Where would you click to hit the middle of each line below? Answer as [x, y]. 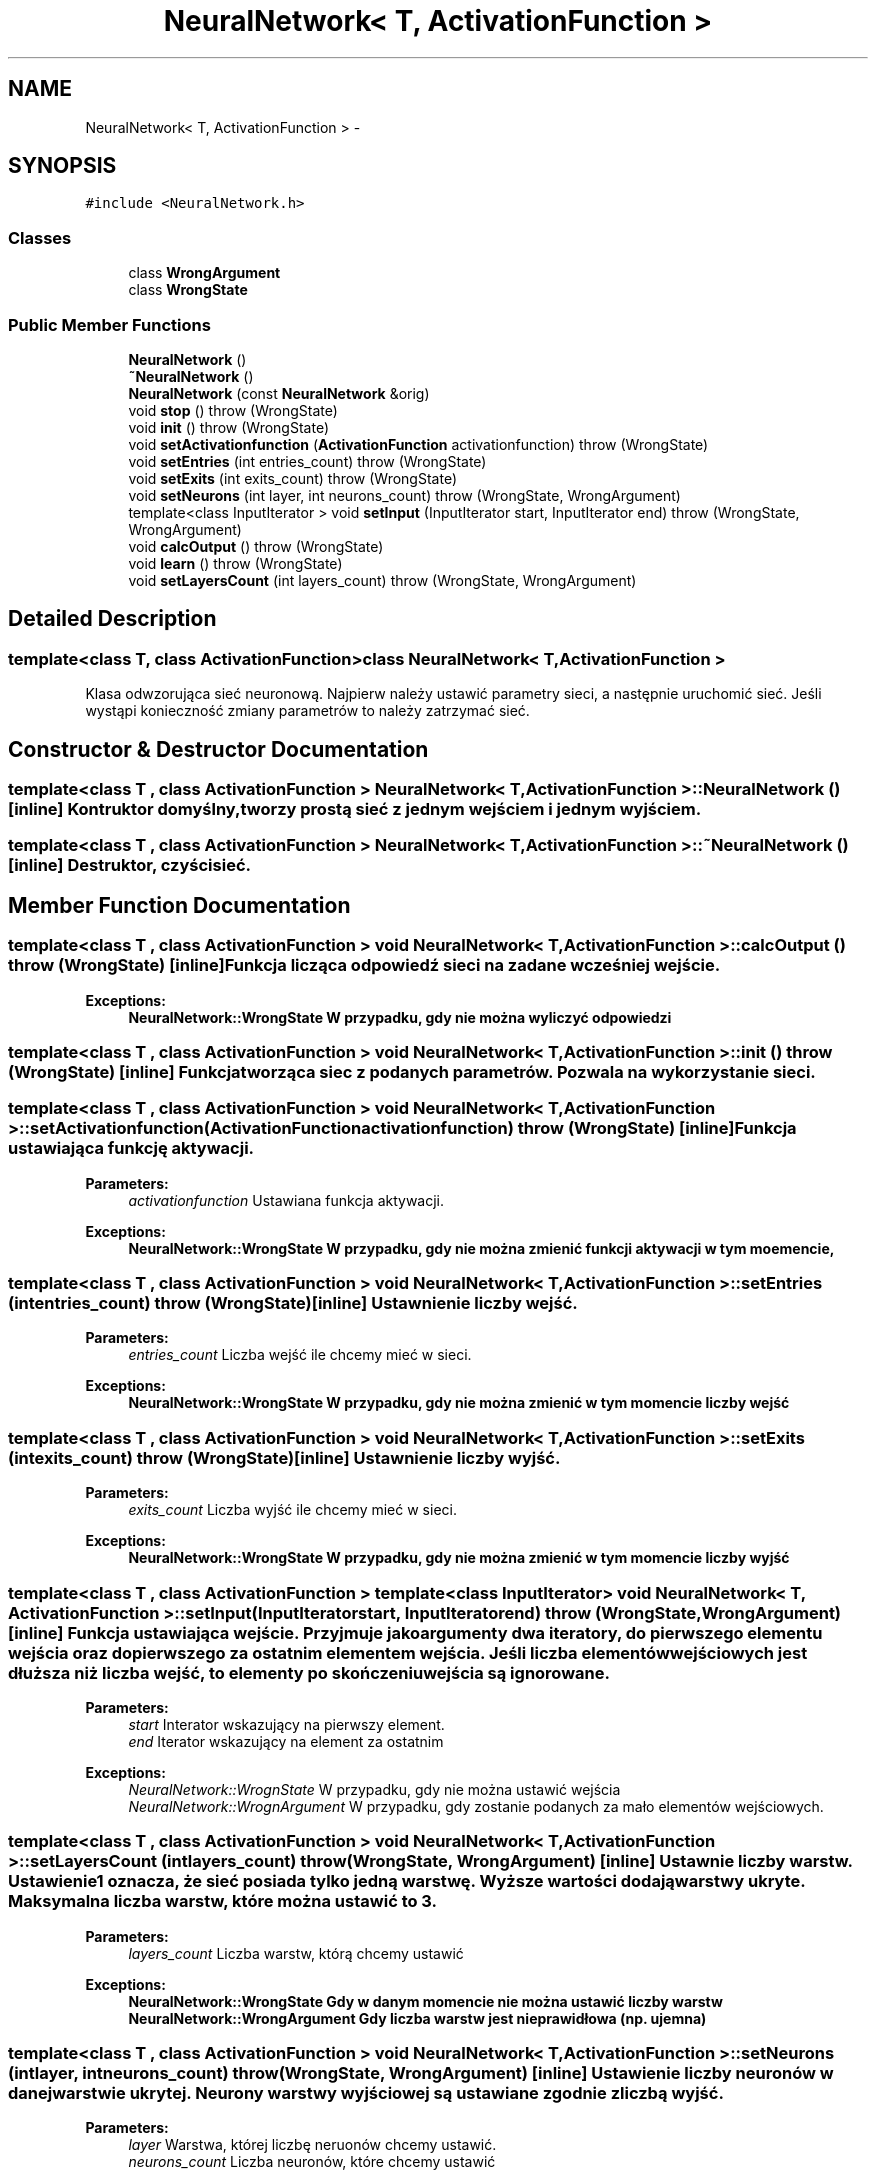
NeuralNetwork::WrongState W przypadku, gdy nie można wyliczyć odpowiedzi [400, 1017]
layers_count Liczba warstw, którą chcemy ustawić [296, 1953]
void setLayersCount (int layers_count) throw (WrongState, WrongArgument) [382, 580]
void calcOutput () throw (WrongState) [256, 546]
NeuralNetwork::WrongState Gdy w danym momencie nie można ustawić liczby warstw [425, 2001]
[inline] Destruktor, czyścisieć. [129, 865]
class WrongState [188, 290]
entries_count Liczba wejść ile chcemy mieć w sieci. [300, 1355]
